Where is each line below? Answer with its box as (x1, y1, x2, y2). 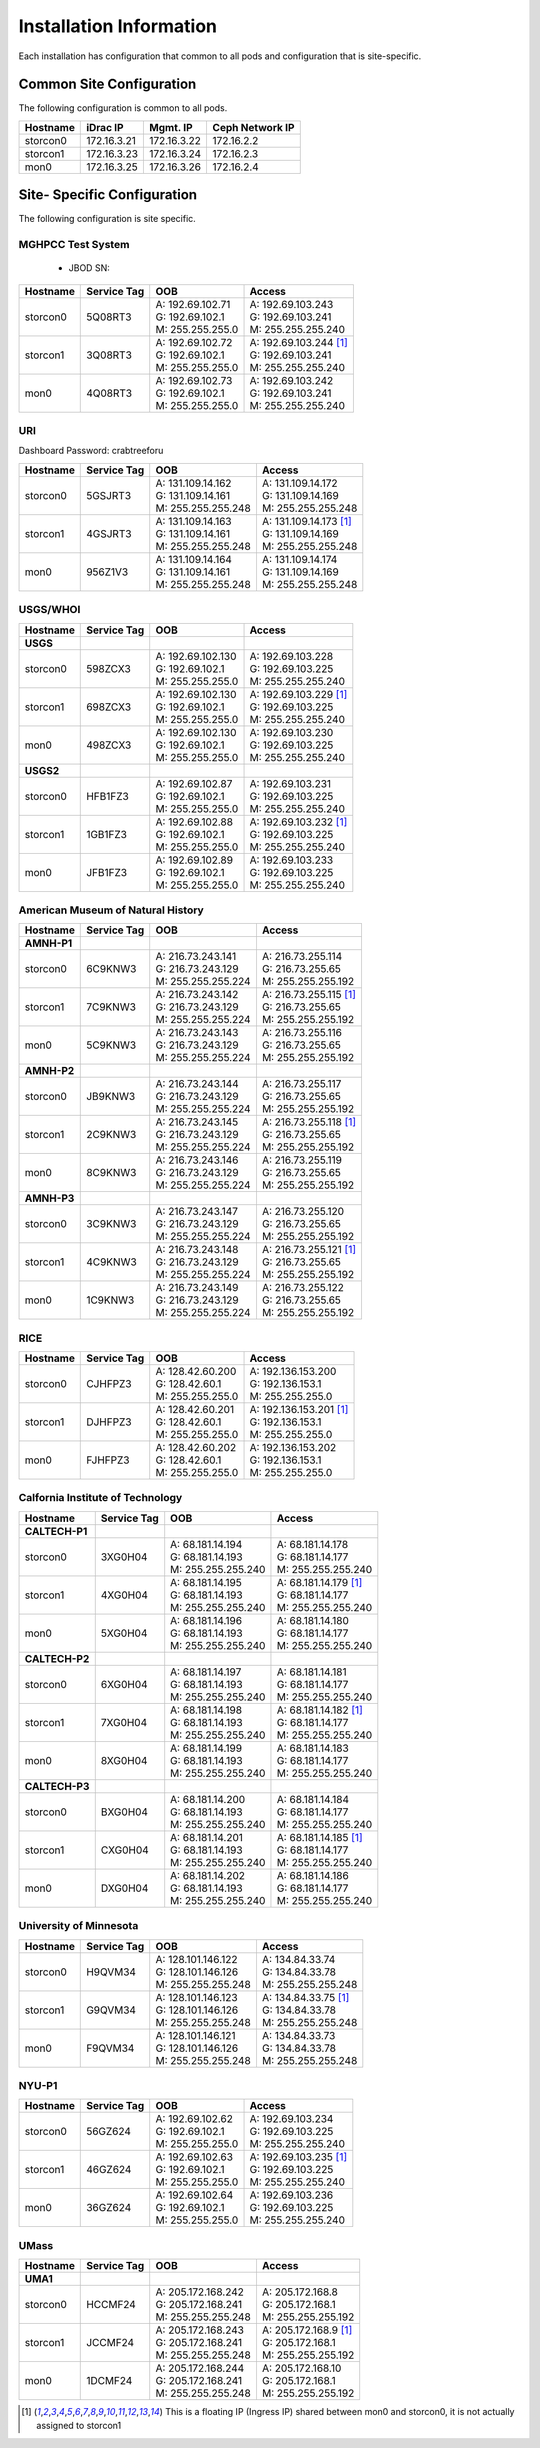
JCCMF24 (86, 2336, 135, 2350)
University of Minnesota (18, 1919, 139, 1933)
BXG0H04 (100, 1805, 149, 1819)
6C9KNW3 (86, 962, 137, 976)
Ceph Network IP (212, 120, 295, 134)
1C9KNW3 (86, 1293, 135, 1307)
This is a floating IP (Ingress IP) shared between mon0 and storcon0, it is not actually (165, 2406, 515, 2418)
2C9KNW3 (86, 1128, 137, 1142)
